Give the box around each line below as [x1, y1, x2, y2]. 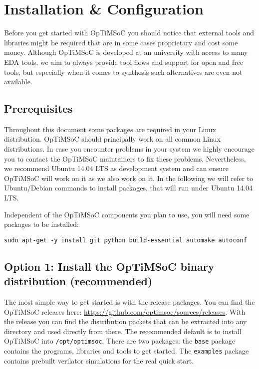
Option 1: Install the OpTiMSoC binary [4, 258, 215, 274]
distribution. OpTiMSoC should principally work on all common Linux [4, 134, 221, 144]
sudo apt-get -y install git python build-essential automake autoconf [4, 236, 247, 244]
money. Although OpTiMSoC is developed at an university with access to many [4, 47, 248, 57]
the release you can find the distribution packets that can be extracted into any [4, 316, 247, 327]
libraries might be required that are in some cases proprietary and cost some [4, 37, 238, 47]
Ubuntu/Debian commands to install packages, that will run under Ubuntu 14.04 [4, 183, 253, 193]
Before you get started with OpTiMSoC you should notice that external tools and [4, 27, 255, 38]
